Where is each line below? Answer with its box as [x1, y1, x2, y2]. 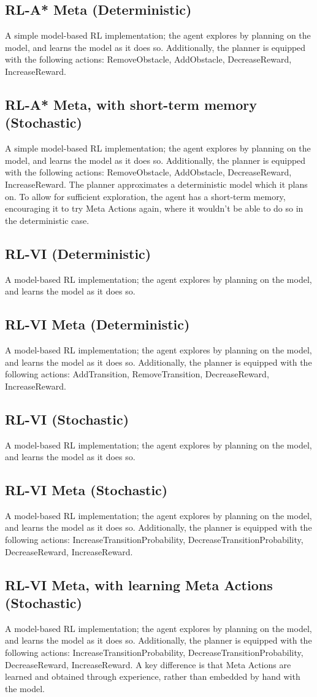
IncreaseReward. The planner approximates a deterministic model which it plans [5, 177, 308, 190]
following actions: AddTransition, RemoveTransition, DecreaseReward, [5, 368, 269, 380]
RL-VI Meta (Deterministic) [5, 315, 190, 334]
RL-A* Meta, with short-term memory [5, 94, 257, 114]
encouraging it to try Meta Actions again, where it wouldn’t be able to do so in [5, 202, 304, 215]
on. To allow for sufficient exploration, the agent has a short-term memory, [5, 190, 286, 202]
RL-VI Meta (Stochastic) [5, 480, 168, 499]
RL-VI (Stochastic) [5, 409, 129, 428]
